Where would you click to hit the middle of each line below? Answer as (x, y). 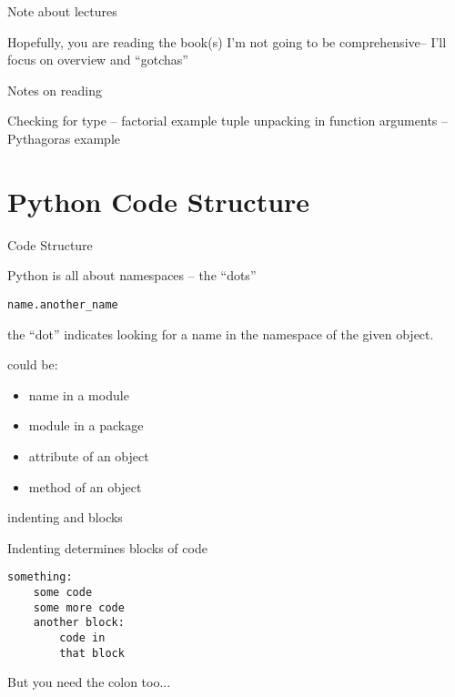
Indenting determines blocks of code (107, 547)
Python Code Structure (159, 201)
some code (63, 592)
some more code (79, 607)
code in (82, 637)
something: (40, 577)
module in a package (86, 425)
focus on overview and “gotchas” (98, 60)
